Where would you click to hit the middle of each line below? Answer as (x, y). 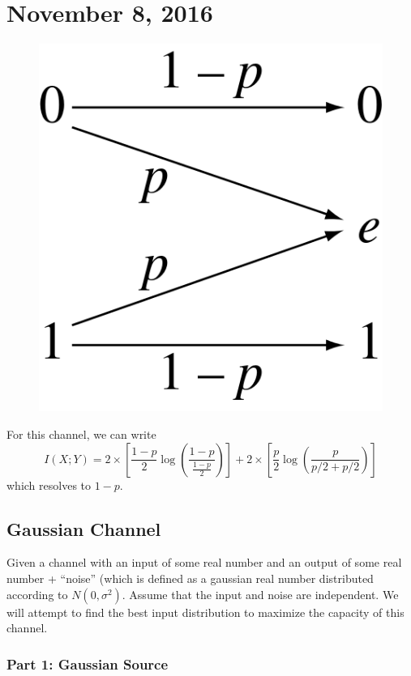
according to (37, 594)
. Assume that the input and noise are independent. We (260, 594)
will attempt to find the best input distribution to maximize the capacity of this (205, 612)
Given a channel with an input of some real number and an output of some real (204, 562)
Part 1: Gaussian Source (88, 663)
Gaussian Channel (84, 528)
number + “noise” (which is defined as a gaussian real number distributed (190, 578)
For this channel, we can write (81, 434)
